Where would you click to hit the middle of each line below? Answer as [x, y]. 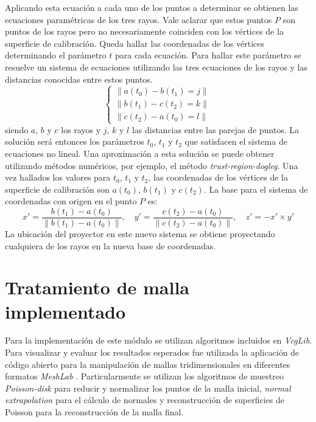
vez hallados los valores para [58, 177]
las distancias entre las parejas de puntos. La [216, 129]
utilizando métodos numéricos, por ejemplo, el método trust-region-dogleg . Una [152, 165]
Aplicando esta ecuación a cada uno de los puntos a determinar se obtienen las [152, 7]
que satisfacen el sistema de [236, 141]
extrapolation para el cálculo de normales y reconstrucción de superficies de [145, 400]
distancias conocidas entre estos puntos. [79, 79]
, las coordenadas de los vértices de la [218, 177]
